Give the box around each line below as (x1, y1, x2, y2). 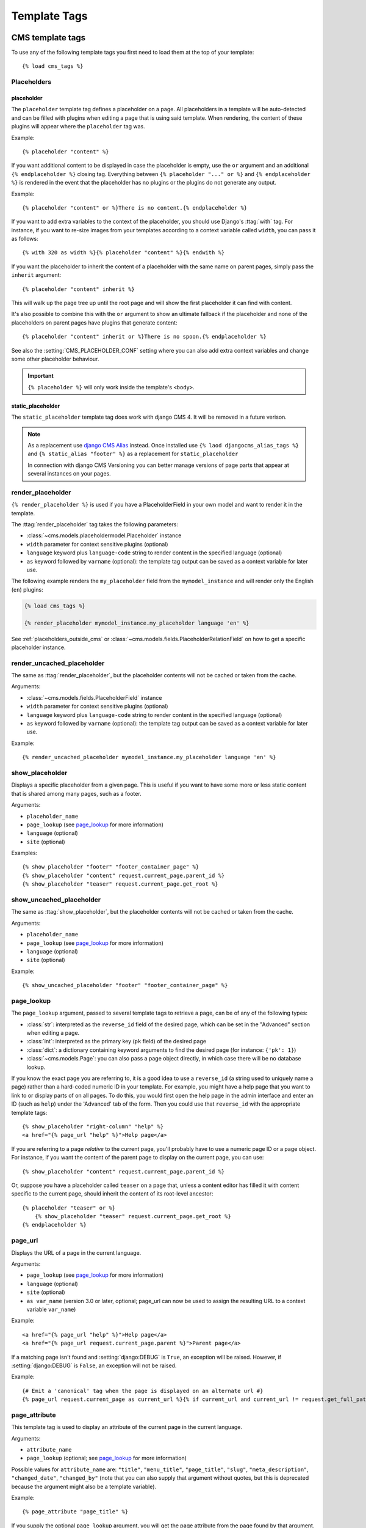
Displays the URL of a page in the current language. (11, 1249, 142, 1256)
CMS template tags (11, 32, 86, 43)
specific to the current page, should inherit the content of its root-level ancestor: (11, 1190, 213, 1197)
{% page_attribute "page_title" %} (22, 1508, 129, 1515)
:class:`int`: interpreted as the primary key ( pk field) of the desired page (26, 1038, 207, 1045)
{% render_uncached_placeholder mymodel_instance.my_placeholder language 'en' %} (22, 754, 276, 761)
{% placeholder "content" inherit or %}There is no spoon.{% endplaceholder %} (22, 333, 267, 340)
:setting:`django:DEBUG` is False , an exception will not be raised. (11, 1362, 177, 1369)
